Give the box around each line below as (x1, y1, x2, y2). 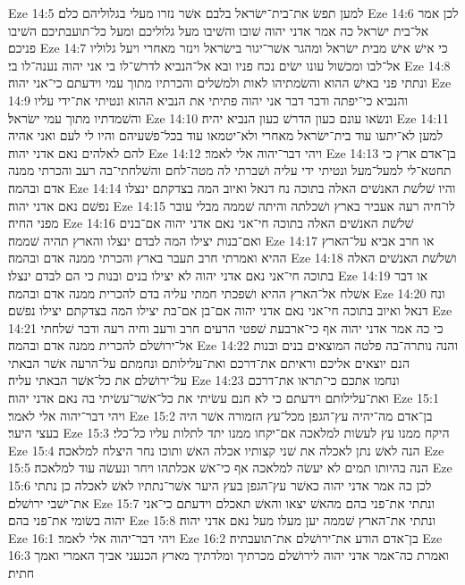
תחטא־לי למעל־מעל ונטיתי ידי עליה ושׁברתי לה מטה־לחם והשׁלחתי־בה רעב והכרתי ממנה (8, 161, 452, 180)
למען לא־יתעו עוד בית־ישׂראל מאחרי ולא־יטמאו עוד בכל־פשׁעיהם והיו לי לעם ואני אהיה (8, 126, 444, 145)
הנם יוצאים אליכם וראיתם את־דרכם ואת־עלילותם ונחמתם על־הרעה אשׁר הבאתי (8, 353, 410, 372)
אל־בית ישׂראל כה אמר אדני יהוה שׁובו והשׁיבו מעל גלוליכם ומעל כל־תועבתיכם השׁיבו (8, 21, 429, 39)
